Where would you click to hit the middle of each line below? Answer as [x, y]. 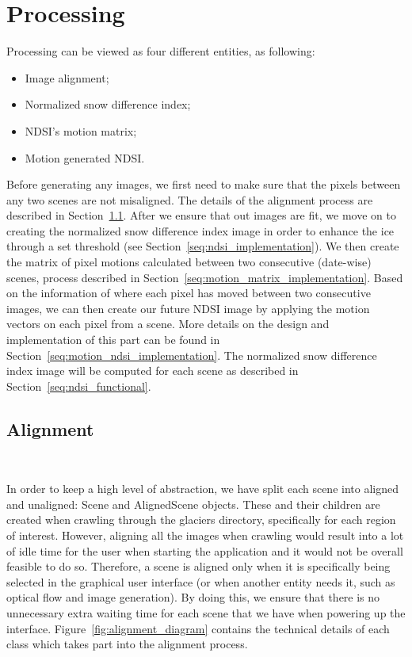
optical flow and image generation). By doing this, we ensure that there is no [193, 597]
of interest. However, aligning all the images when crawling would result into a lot [205, 535]
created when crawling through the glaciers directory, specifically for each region [201, 519]
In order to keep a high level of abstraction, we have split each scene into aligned [202, 489]
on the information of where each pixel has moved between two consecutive [189, 293]
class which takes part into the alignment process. [127, 644]
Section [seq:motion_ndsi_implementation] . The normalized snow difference [192, 355]
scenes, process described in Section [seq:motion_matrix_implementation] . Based [205, 277]
